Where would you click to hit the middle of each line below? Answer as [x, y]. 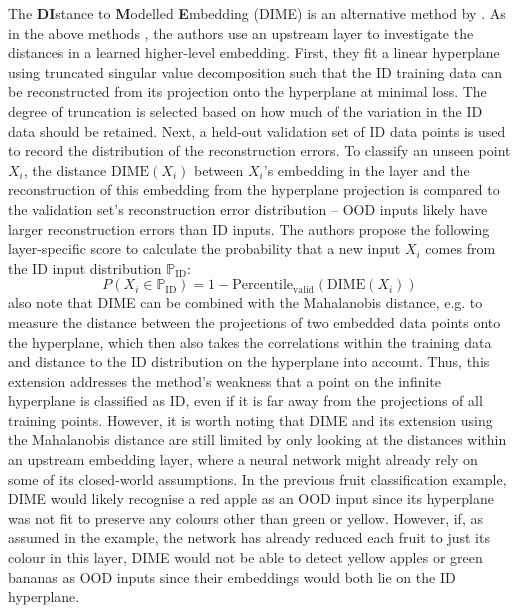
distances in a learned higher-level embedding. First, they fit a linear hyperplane [254, 52]
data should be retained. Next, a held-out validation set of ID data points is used [257, 130]
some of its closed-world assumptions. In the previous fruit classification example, [257, 478]
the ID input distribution [85, 267]
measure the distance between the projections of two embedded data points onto [254, 321]
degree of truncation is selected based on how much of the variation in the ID [245, 110]
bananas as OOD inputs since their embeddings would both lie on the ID [232, 576]
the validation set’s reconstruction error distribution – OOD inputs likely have [248, 208]
